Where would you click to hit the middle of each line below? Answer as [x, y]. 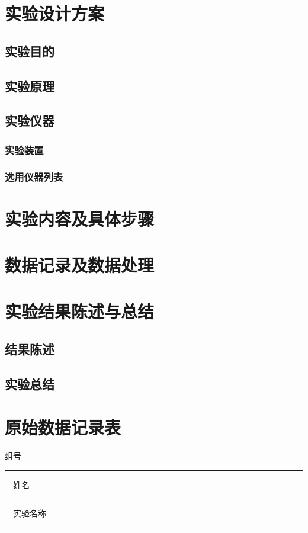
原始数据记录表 [63, 427]
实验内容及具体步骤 [80, 218]
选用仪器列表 [34, 177]
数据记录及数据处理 [80, 264]
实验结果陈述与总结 [80, 311]
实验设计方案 [55, 13]
